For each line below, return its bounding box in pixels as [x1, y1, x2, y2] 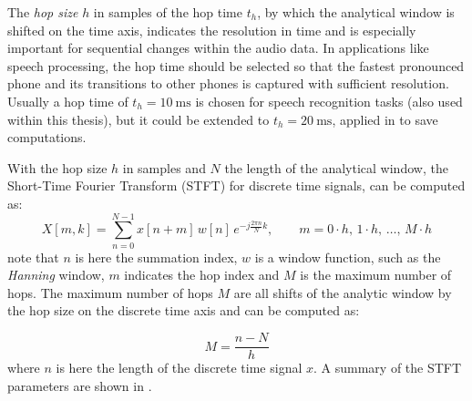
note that [7, 247, 59, 266]
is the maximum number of [300, 265, 452, 284]
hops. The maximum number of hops [7, 283, 213, 302]
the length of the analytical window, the [224, 158, 448, 177]
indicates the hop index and [124, 265, 280, 284]
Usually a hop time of [7, 91, 128, 110]
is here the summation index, [75, 247, 238, 266]
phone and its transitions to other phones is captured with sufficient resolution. [7, 74, 449, 93]
